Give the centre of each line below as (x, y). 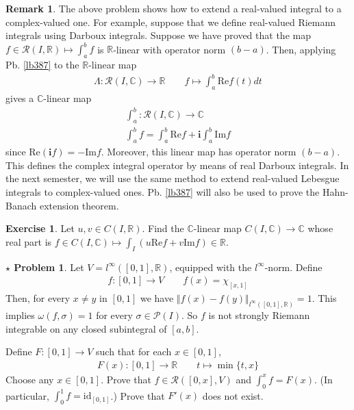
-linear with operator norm (169, 49)
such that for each (134, 351)
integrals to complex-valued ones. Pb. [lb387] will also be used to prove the (163, 192)
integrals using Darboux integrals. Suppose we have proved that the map (158, 35)
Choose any (30, 379)
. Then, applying (301, 49)
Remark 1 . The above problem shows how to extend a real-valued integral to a (174, 8)
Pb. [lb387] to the (42, 65)
